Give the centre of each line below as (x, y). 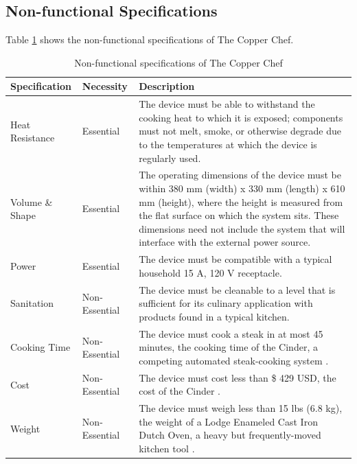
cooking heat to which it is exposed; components (241, 117)
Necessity (105, 86)
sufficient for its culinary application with (226, 303)
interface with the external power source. (225, 242)
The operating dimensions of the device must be (240, 175)
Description (167, 86)
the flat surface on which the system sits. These (239, 215)
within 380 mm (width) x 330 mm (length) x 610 (242, 188)
